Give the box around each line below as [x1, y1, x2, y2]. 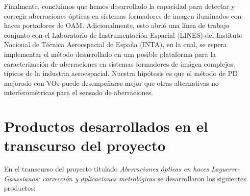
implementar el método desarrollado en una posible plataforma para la [4, 49, 216, 59]
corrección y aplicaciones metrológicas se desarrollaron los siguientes [42, 173, 246, 183]
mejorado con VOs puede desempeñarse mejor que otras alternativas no [4, 77, 219, 88]
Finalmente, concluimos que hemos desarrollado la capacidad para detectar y [4, 1, 235, 11]
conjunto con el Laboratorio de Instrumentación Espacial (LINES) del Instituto [4, 29, 243, 40]
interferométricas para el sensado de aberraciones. [4, 87, 153, 98]
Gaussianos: [4, 173, 40, 183]
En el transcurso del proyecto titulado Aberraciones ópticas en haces [4, 164, 209, 174]
